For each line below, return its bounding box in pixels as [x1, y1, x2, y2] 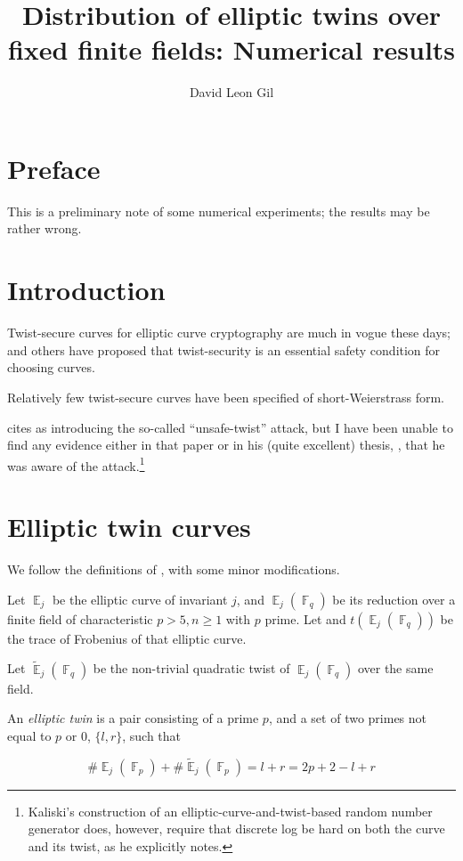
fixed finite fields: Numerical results [7, 31, 456, 68]
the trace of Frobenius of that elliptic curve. [7, 629, 247, 647]
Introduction [7, 272, 166, 308]
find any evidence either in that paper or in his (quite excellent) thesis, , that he [7, 435, 445, 454]
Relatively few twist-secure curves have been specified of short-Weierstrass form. [7, 387, 444, 406]
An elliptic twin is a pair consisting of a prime [7, 709, 259, 727]
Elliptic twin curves [7, 508, 251, 545]
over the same [357, 659, 434, 678]
